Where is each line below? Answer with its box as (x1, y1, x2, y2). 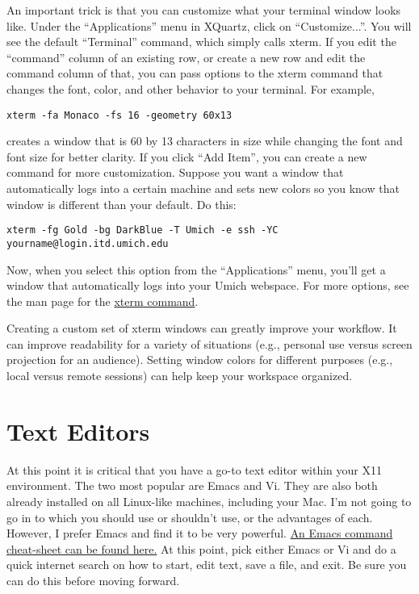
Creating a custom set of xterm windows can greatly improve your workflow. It (6, 320, 397, 337)
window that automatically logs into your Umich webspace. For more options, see (6, 277, 409, 294)
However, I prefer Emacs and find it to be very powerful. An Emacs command (6, 525, 393, 542)
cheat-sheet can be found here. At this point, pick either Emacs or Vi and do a (6, 540, 396, 557)
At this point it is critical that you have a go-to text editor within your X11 (6, 461, 382, 478)
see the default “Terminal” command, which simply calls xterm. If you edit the (6, 33, 396, 50)
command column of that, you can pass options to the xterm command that (6, 65, 383, 82)
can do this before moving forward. (6, 571, 180, 588)
